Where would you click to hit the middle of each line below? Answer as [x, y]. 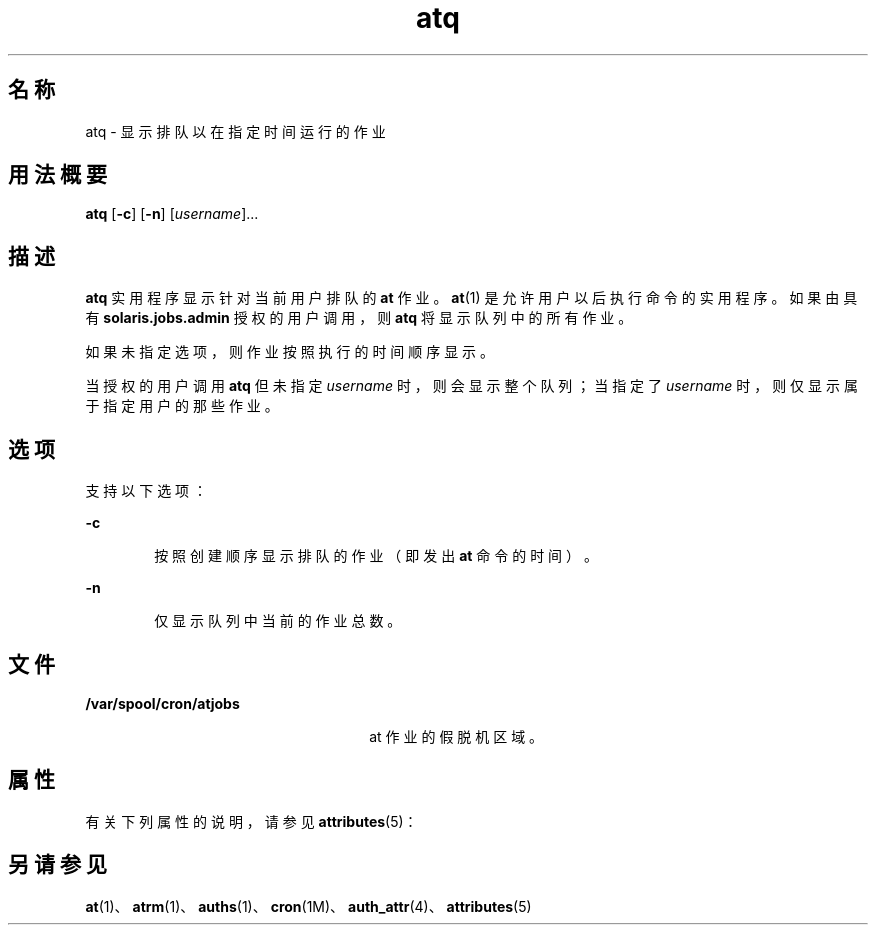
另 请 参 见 [57, 865]
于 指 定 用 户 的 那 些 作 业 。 [182, 406]
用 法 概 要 [57, 175]
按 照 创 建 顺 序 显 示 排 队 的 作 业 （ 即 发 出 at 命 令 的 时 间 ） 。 [376, 556]
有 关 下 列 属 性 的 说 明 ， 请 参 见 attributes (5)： [251, 821]
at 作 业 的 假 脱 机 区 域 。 [456, 736]
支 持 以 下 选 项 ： [146, 491]
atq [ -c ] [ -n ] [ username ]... [172, 214]
